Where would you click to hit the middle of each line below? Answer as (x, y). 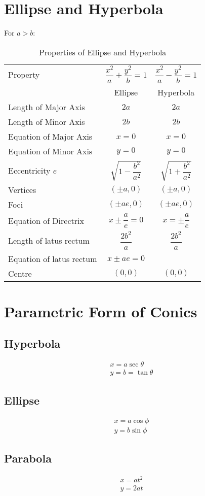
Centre (20, 273)
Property (24, 75)
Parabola (28, 458)
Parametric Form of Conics (101, 311)
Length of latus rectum (49, 240)
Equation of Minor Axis (50, 151)
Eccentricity (29, 171)
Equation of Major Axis (50, 137)
